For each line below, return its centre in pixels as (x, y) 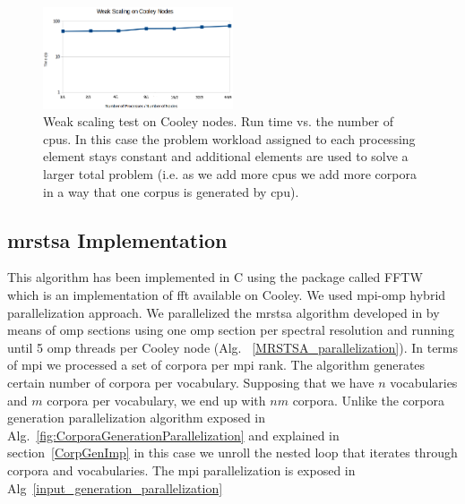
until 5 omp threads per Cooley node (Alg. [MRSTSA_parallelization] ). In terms (233, 347)
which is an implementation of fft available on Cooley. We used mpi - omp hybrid (227, 295)
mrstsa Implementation (117, 239)
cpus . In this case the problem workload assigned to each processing (229, 138)
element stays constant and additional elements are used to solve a (226, 156)
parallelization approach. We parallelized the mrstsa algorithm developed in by (224, 312)
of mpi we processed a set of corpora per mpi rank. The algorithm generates (216, 365)
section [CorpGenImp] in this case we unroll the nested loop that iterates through (232, 453)
